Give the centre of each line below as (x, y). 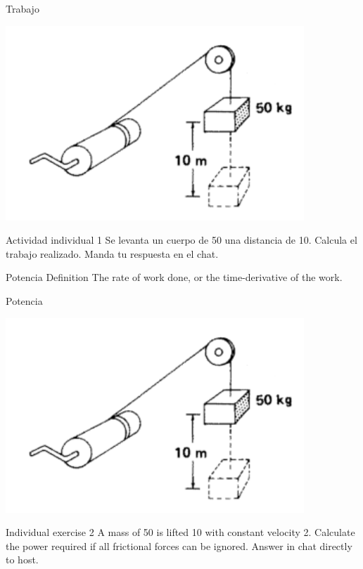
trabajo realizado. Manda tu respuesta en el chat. (112, 253)
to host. (22, 560)
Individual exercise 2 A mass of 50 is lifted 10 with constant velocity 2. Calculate (180, 532)
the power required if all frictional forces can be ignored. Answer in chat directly (179, 545)
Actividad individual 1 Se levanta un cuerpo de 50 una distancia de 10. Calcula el (181, 240)
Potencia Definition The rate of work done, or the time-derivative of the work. (174, 277)
